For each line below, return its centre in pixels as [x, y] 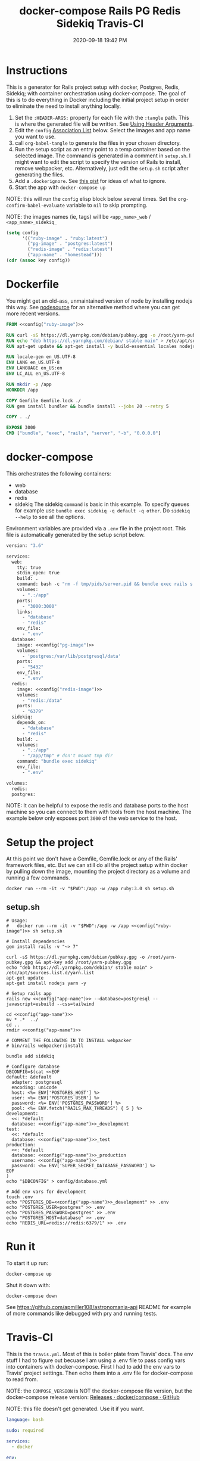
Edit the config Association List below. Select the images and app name [102, 130]
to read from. [22, 1379]
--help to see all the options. [50, 517]
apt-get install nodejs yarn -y [46, 983]
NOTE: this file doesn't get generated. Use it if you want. [75, 1409]
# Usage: [17, 921]
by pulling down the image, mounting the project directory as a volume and [98, 872]
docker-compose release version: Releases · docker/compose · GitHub [93, 1397]
